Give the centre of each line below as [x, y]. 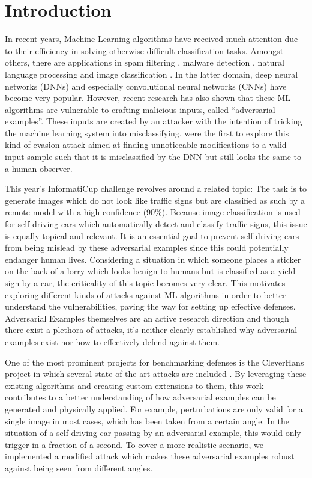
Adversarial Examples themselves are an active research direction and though [147, 318]
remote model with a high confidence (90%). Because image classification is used [153, 212]
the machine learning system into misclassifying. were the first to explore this [147, 133]
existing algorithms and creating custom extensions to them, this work [134, 385]
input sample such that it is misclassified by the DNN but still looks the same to [153, 157]
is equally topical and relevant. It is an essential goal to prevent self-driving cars [152, 235]
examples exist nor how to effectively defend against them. [112, 341]
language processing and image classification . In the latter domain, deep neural [151, 74]
